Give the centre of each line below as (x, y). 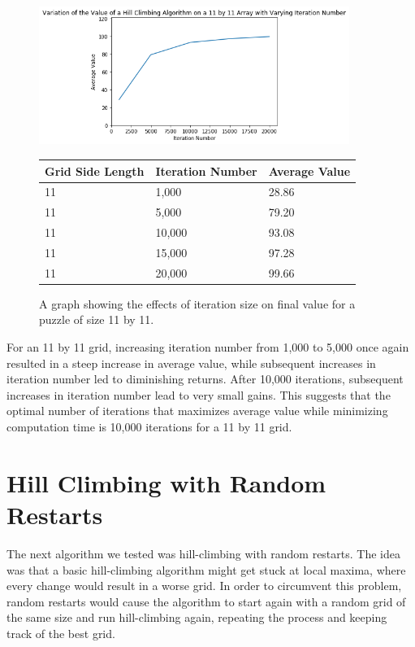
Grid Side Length (95, 170)
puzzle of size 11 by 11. (97, 319)
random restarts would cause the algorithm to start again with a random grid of (206, 601)
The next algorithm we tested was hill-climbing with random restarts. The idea (203, 553)
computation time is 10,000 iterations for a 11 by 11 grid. (149, 427)
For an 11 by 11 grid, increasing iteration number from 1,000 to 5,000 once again (208, 347)
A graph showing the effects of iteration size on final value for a (197, 303)
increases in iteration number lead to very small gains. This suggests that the (199, 394)
